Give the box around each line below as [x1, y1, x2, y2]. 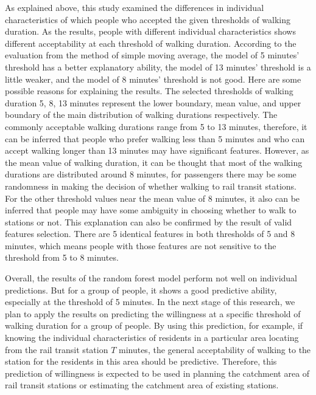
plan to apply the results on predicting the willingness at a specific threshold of [5, 307, 301, 320]
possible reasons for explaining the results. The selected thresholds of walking [5, 84, 293, 97]
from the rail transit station [5, 343, 108, 355]
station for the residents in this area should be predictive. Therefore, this [5, 355, 277, 368]
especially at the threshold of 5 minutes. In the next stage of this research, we [5, 295, 295, 308]
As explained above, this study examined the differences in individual [5, 1, 264, 13]
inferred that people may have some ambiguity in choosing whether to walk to [5, 204, 297, 216]
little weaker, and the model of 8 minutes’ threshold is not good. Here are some [5, 72, 301, 85]
